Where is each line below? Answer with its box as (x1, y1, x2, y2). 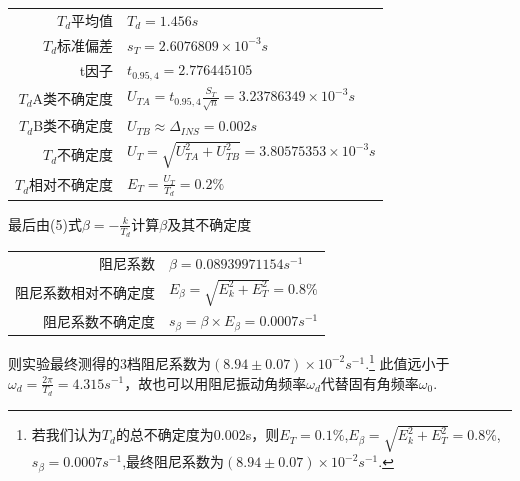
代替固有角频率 (320, 372, 419, 393)
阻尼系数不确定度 (43, 310, 155, 331)
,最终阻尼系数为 (122, 451, 225, 472)
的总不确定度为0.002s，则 (115, 424, 280, 445)
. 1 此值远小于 (365, 350, 450, 373)
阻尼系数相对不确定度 (15, 281, 155, 302)
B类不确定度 (33, 115, 114, 136)
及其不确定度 (167, 213, 252, 234)
